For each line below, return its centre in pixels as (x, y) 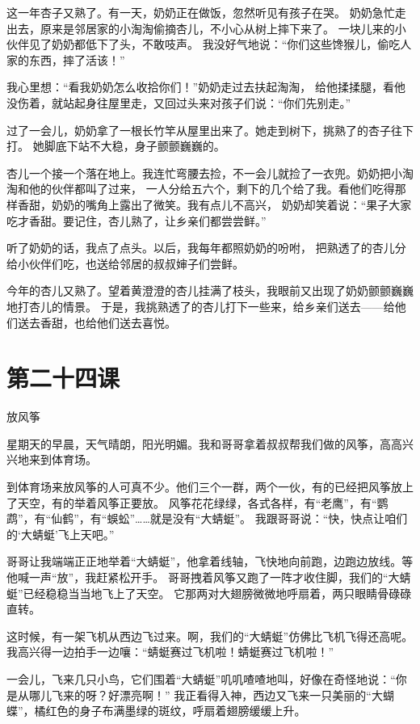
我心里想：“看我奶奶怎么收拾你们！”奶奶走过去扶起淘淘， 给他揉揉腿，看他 (206, 87)
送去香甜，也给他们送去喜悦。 (97, 322)
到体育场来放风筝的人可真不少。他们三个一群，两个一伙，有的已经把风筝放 (204, 486)
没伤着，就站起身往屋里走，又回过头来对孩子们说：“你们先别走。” (179, 102)
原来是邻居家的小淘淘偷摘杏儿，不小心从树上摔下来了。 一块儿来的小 (223, 28)
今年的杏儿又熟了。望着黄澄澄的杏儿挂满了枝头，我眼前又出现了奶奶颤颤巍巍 (210, 290)
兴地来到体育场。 (52, 459)
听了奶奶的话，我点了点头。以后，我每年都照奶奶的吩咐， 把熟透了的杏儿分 (206, 248)
